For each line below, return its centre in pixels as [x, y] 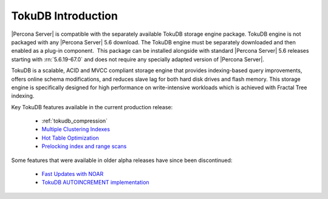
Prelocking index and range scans [84, 146]
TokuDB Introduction [65, 16]
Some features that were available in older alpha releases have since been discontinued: [122, 160]
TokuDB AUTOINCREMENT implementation [95, 183]
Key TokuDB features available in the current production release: [92, 107]
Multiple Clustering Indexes [76, 129]
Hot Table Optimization [70, 138]
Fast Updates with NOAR [73, 174]
